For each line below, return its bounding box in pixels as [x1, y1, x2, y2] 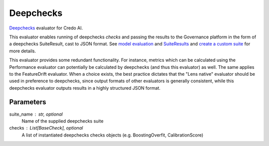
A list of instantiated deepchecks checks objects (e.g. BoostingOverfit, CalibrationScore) [21, 132, 204, 138]
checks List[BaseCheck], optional [9, 125, 83, 131]
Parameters [9, 98, 46, 107]
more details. [9, 48, 36, 54]
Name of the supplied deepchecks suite [21, 118, 104, 124]
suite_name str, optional [9, 111, 63, 117]
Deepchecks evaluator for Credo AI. [9, 25, 83, 31]
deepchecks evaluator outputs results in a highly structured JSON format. [9, 85, 160, 91]
